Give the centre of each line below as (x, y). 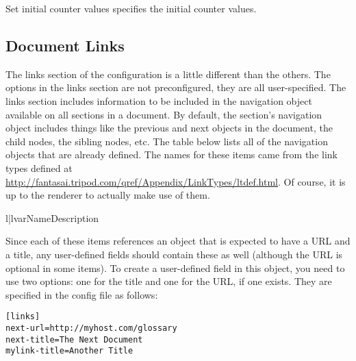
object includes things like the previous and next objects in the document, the (169, 128)
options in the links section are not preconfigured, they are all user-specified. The (176, 87)
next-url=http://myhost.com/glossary (91, 328)
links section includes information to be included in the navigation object (159, 100)
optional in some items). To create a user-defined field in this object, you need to (175, 267)
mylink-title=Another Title (69, 351)
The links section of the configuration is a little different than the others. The (168, 74)
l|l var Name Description (52, 217)
